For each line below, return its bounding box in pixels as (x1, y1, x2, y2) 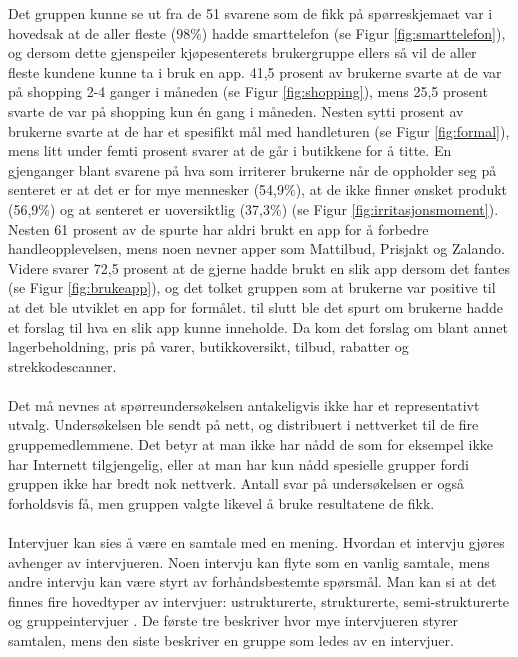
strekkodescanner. (8, 355, 117, 376)
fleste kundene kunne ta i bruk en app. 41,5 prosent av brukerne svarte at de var (8, 61, 502, 82)
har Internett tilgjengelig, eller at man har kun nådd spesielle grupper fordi (8, 453, 469, 474)
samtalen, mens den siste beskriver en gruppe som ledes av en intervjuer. (8, 630, 454, 650)
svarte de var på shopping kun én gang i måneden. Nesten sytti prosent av (8, 100, 464, 121)
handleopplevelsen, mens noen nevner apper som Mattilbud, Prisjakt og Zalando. (8, 238, 505, 259)
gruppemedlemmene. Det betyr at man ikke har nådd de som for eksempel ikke (8, 434, 494, 455)
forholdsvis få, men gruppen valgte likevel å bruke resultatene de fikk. (8, 492, 435, 513)
